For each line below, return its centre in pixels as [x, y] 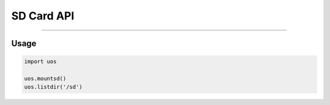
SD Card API [43, 16]
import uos [40, 62]
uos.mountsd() [45, 78]
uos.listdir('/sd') [53, 87]
